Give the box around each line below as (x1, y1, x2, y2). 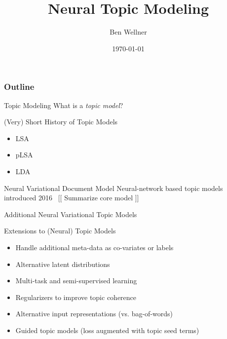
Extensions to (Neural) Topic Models (4, 226, 116, 236)
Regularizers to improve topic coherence (15, 292, 137, 302)
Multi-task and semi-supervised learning (15, 275, 137, 286)
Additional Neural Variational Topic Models (4, 209, 137, 219)
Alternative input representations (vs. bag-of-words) (15, 308, 173, 319)
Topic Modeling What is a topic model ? (4, 100, 123, 110)
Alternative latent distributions (15, 259, 110, 269)
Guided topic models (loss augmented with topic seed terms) (15, 325, 199, 335)
